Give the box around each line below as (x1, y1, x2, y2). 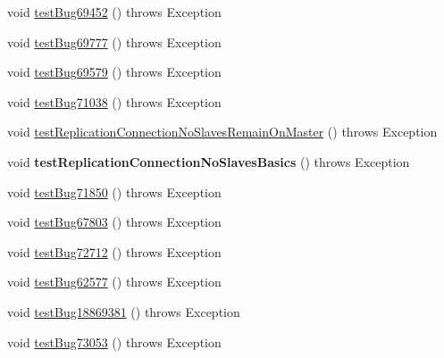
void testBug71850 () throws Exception (7, 182, 222, 201)
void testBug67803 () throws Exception (7, 212, 222, 231)
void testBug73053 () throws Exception (7, 332, 222, 351)
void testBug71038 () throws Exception (7, 92, 222, 111)
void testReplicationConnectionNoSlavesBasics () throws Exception (7, 152, 410, 171)
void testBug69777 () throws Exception (7, 32, 222, 51)
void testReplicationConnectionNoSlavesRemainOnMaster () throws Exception (7, 122, 438, 141)
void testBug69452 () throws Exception (7, 3, 222, 21)
